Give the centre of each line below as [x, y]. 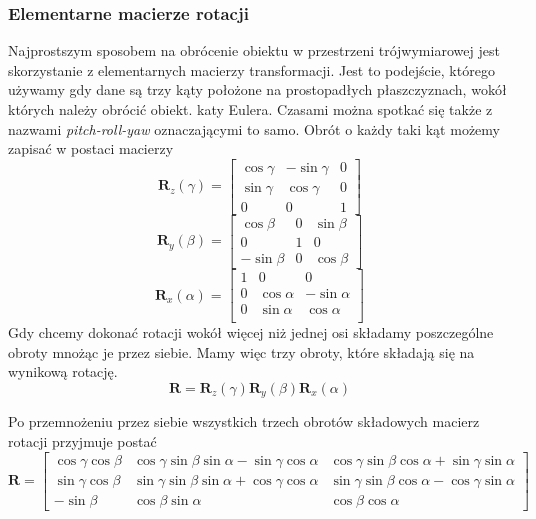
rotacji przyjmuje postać [82, 440]
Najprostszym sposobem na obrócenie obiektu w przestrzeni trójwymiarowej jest [254, 50]
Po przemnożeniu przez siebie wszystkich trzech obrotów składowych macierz [244, 421]
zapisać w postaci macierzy [91, 148]
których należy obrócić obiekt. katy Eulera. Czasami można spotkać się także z [250, 109]
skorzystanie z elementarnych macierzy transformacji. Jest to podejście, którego [251, 69]
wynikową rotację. [63, 371]
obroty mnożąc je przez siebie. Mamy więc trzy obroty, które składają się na [241, 351]
